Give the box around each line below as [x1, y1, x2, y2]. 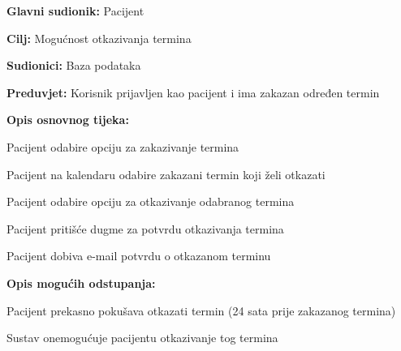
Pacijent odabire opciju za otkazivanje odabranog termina [6, 193, 295, 210]
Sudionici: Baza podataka [6, 57, 141, 74]
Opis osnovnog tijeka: [6, 111, 129, 128]
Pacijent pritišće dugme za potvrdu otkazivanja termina [6, 220, 284, 237]
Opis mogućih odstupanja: [6, 274, 156, 291]
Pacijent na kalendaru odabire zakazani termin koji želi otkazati [6, 165, 326, 182]
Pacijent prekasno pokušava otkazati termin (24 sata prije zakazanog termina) [6, 302, 396, 319]
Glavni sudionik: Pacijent [6, 2, 144, 19]
